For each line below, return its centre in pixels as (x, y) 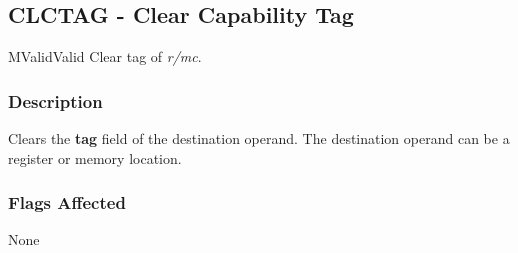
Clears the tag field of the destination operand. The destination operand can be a (259, 138)
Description (55, 100)
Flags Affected (67, 202)
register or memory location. (95, 157)
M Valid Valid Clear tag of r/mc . (105, 56)
